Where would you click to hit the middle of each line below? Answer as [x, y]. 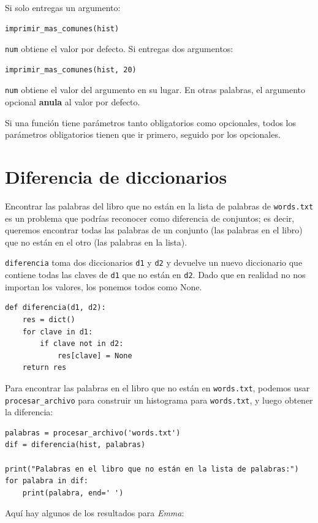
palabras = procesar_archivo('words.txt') [93, 433]
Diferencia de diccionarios [116, 177]
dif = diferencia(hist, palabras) [75, 445]
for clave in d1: [58, 332]
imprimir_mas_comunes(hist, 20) [71, 70]
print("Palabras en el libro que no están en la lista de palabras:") [152, 469]
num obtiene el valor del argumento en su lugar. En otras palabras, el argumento [155, 90]
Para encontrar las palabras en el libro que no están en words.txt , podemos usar [157, 387]
